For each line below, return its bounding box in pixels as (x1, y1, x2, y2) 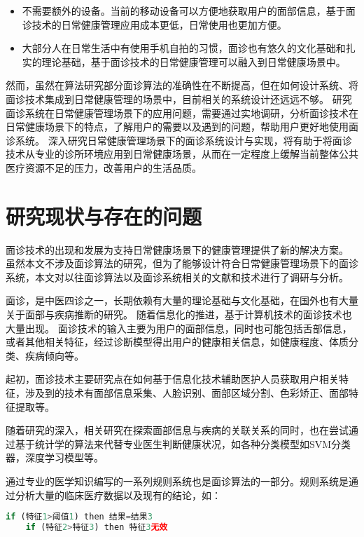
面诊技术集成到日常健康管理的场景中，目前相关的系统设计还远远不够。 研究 (6, 91, 352, 106)
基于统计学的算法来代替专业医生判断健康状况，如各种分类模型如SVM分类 (15, 436, 351, 451)
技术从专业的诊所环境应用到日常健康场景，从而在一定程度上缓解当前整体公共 (6, 147, 358, 161)
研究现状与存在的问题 (6, 201, 202, 230)
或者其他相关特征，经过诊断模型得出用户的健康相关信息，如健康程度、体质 (6, 334, 349, 349)
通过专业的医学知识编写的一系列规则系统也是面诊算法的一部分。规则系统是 (6, 473, 349, 488)
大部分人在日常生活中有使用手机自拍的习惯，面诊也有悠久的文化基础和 (22, 41, 346, 55)
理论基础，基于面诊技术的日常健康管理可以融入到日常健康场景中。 (41, 54, 346, 69)
